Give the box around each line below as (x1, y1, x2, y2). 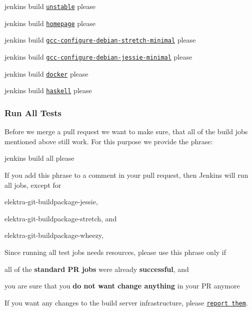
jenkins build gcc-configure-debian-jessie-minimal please (4, 51, 192, 62)
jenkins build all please (4, 153, 74, 163)
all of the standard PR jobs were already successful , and (4, 263, 189, 274)
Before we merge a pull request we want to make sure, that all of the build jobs (4, 126, 248, 137)
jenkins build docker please (4, 68, 88, 79)
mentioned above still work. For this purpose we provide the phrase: (4, 136, 213, 146)
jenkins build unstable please (4, 1, 95, 11)
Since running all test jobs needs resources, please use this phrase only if (4, 246, 226, 257)
